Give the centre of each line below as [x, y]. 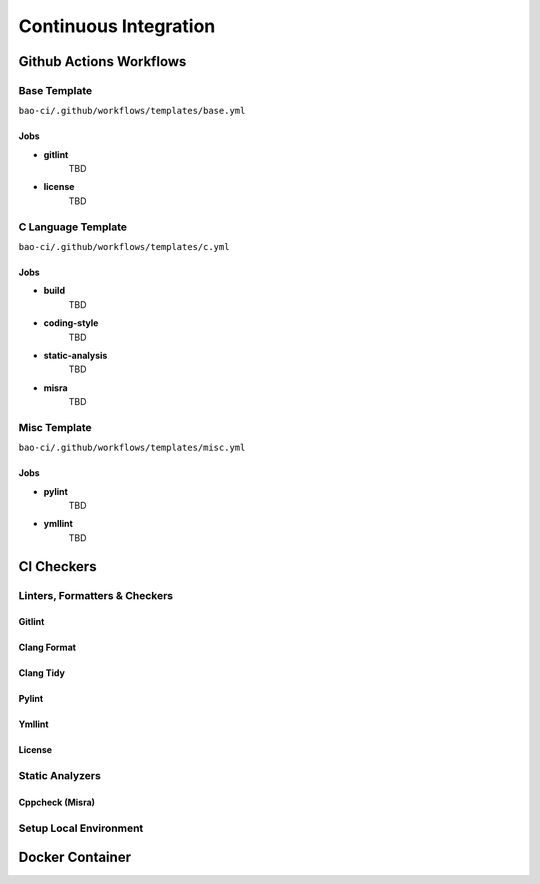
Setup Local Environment [81, 828]
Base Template [55, 90]
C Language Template [73, 227]
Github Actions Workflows [102, 61]
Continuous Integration [117, 26]
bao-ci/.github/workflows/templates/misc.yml [132, 448]
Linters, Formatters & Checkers [96, 595]
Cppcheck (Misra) [56, 802]
